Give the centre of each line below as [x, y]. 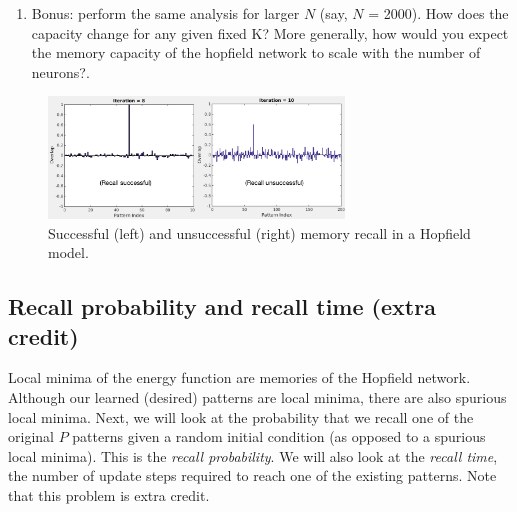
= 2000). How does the [438, 13]
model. [68, 252]
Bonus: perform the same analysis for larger [165, 13]
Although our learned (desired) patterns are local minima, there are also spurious [257, 396]
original [31, 436]
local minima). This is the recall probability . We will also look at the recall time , [253, 455]
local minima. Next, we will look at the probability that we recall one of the [241, 416]
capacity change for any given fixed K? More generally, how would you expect [270, 32]
